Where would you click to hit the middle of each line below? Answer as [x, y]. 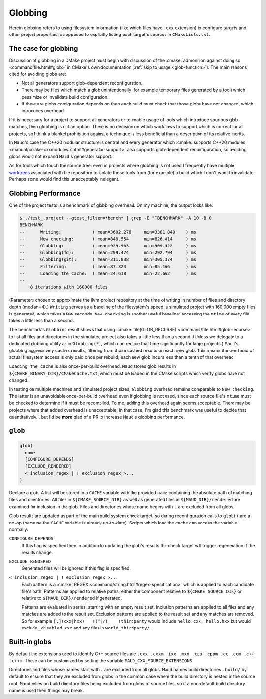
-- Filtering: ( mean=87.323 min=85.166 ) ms [108, 266]
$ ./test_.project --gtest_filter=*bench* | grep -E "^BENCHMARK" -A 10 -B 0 [116, 218]
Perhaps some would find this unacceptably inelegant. [64, 179]
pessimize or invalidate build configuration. [65, 97]
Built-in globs [30, 642]
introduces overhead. [43, 110]
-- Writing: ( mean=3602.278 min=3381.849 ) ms [108, 232]
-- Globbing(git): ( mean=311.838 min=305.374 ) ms [108, 260]
